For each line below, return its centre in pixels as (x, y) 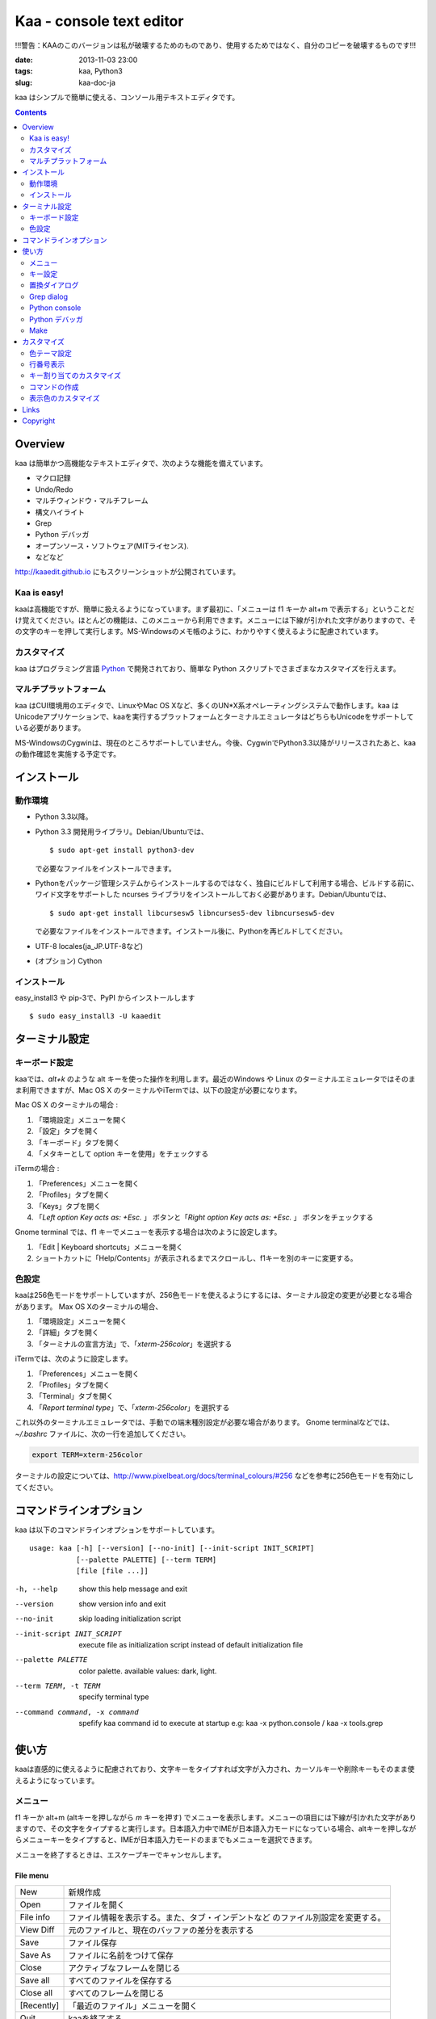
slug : (23, 82)
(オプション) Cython (69, 960)
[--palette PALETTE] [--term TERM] (146, 1559)
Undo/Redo (54, 489)
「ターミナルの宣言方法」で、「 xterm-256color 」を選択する (134, 1344)
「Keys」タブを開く (68, 1206)
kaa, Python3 (101, 71)
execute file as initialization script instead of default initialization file (191, 1644)
